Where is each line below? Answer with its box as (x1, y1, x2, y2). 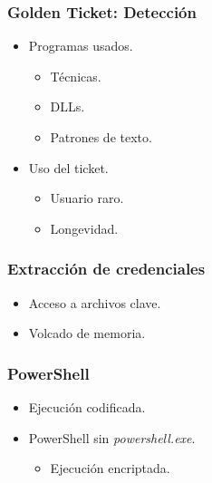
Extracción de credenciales (7, 257, 206, 280)
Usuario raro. (50, 188, 124, 208)
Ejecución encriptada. (50, 459, 170, 478)
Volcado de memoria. (28, 324, 146, 343)
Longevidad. (50, 218, 119, 237)
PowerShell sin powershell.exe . (28, 428, 196, 447)
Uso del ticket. (28, 158, 109, 177)
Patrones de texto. (50, 128, 152, 146)
